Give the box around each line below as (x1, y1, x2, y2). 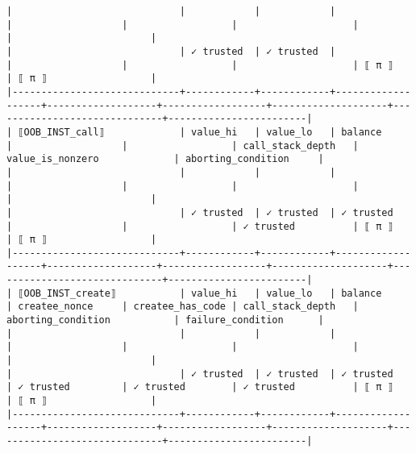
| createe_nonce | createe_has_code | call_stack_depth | (6, 301, 359, 313)
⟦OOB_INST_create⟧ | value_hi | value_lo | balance (18, 287, 382, 299)
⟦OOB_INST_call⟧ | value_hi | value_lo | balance (18, 126, 382, 138)
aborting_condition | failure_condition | (6, 314, 324, 326)
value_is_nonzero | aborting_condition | (6, 153, 324, 165)
